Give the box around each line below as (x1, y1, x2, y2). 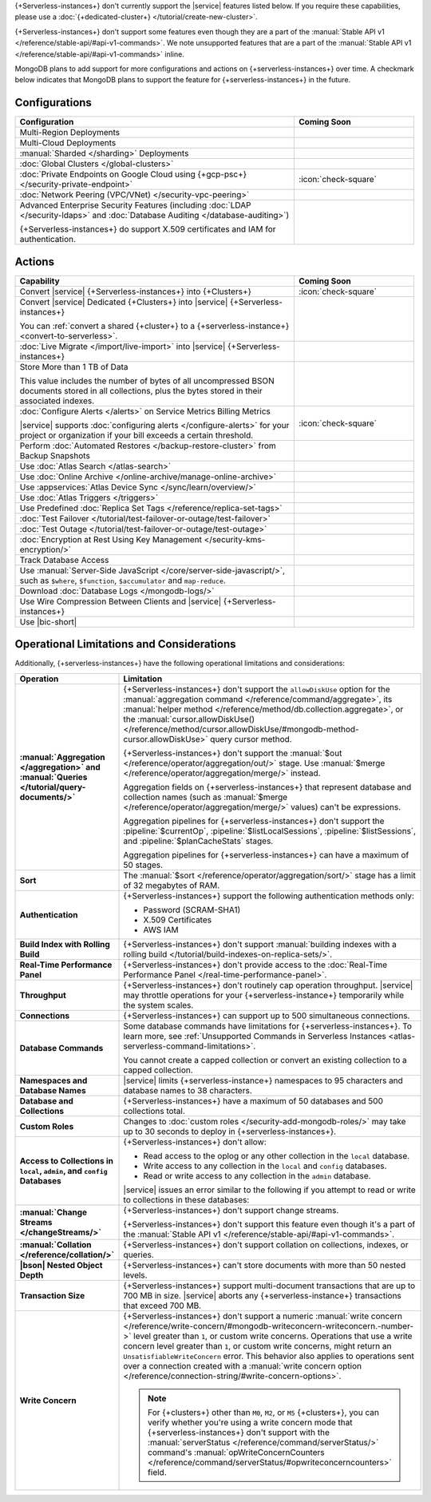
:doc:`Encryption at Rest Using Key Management (19, 533, 203, 545)
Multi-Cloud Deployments (19, 137, 117, 149)
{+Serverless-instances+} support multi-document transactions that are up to (123, 1280, 416, 1291)
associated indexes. (19, 395, 95, 406)
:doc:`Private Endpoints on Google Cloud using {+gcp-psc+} (19, 168, 247, 180)
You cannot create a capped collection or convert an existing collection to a (123, 1054, 407, 1065)
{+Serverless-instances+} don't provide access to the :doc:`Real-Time (123, 959, 388, 970)
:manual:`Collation (19, 1238, 92, 1250)
